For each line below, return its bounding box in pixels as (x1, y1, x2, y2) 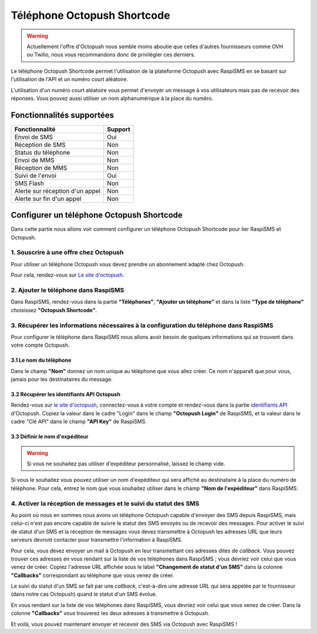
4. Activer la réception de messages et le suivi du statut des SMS (11, 499, 200, 508)
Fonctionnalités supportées (11, 110, 114, 120)
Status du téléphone (14, 148, 70, 156)
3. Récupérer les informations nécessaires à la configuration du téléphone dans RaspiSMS (11, 321, 274, 329)
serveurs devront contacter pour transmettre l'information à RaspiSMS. (11, 536, 183, 544)
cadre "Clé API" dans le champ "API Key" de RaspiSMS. (11, 418, 147, 425)
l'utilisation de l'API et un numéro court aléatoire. (11, 76, 129, 83)
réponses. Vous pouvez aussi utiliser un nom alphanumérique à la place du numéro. (11, 95, 214, 102)
